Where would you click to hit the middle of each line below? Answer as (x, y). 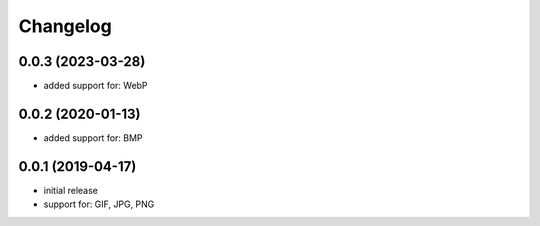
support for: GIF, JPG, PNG (99, 204)
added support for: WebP (96, 86)
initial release (71, 190)
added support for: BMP (93, 137)
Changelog (65, 26)
